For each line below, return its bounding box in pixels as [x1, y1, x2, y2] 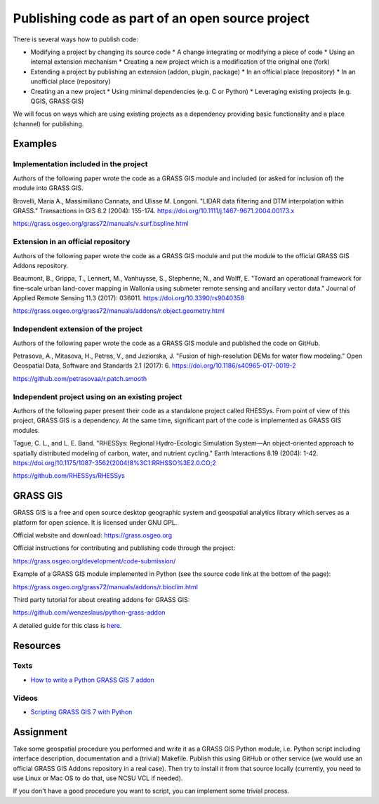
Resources [13, 639, 61, 652]
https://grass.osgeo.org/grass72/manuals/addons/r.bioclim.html [13, 582, 198, 591]
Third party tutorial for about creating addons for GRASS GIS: [13, 595, 190, 603]
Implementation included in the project [13, 159, 148, 169]
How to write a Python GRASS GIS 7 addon [30, 676, 154, 684]
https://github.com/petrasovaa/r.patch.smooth [13, 374, 147, 382]
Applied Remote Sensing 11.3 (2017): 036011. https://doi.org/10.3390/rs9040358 [13, 294, 245, 302]
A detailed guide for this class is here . [13, 621, 122, 629]
